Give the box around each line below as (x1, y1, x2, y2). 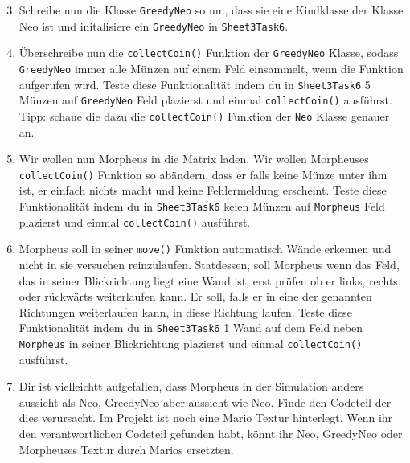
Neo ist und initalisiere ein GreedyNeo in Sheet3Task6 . (18, 17, 289, 34)
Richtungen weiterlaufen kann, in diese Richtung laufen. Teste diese (18, 303, 352, 320)
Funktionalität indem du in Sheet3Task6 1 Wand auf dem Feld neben (18, 319, 363, 336)
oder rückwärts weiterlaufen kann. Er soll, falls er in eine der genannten (18, 288, 372, 305)
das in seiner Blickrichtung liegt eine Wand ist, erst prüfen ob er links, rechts (18, 272, 398, 289)
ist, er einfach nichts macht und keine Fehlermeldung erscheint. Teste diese (18, 182, 387, 199)
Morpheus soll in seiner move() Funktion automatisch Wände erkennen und (18, 240, 392, 257)
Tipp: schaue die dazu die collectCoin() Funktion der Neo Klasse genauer (18, 107, 390, 124)
